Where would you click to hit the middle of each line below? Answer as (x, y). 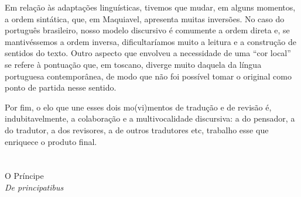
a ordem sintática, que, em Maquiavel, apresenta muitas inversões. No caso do (145, 18)
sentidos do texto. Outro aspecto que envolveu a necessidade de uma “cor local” (148, 53)
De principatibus (34, 187)
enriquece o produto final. (51, 141)
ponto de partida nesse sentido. (61, 87)
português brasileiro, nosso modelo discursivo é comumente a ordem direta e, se (147, 30)
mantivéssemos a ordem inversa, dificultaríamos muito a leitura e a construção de (150, 41)
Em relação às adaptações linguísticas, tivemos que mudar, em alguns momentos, (150, 7)
